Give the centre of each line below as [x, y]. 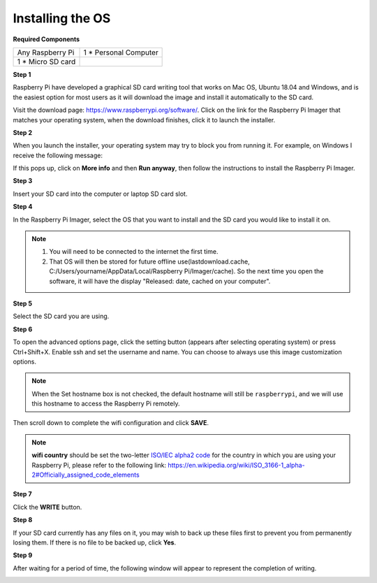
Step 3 [23, 181]
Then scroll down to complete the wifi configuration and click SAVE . [111, 423]
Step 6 [23, 329]
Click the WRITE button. [47, 507]
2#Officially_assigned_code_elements [86, 475]
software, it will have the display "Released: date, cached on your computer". [160, 281]
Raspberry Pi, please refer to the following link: [99, 465]
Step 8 [23, 520]
